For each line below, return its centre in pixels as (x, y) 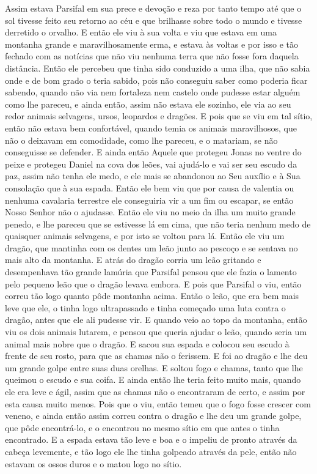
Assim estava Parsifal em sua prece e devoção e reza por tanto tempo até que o (153, 8)
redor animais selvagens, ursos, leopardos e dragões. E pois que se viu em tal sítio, (159, 116)
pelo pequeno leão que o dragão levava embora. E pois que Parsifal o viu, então (153, 283)
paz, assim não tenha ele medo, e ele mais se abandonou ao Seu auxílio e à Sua (153, 176)
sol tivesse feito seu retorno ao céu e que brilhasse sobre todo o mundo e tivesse (154, 20)
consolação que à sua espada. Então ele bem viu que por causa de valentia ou (150, 187)
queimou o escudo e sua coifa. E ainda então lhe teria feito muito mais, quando (153, 380)
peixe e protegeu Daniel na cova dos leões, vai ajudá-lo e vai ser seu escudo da (151, 164)
